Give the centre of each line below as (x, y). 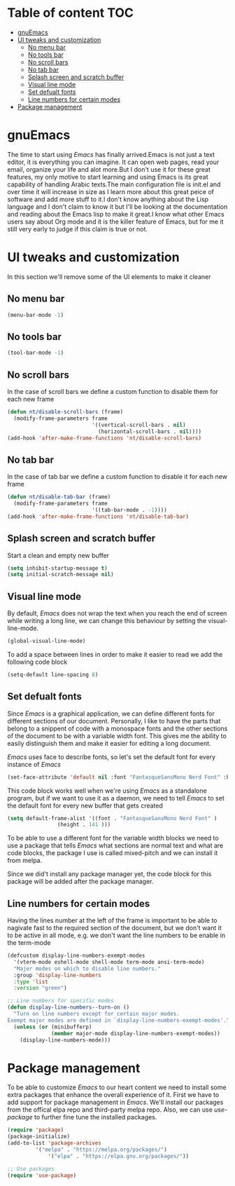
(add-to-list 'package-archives (54, 1143)
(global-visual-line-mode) (47, 641)
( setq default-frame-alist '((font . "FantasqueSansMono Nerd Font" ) (112, 818)
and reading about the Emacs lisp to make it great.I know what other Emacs (116, 214)
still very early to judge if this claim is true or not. (78, 229)
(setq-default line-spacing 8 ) (53, 674)
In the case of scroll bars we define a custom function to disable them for (113, 391)
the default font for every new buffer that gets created (85, 805)
